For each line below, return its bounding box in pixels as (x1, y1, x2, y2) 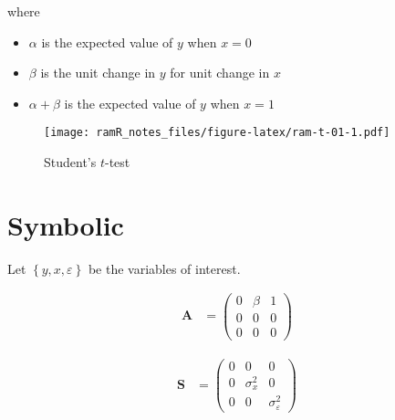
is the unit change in (40, 63, 156, 82)
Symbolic (7, 205, 124, 243)
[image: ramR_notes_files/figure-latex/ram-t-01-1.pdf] (44, 126, 390, 140)
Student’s (44, 152, 97, 172)
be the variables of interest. (88, 258, 241, 278)
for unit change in (170, 63, 270, 82)
